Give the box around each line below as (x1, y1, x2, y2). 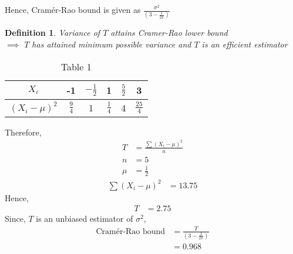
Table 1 (60, 59, 92, 73)
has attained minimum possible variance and (32, 38, 191, 50)
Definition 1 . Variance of (5, 26, 100, 39)
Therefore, (5, 126, 42, 138)
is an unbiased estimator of (36, 212, 133, 225)
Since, (5, 212, 26, 225)
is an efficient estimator (201, 38, 288, 50)
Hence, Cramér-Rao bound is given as (5, 4, 141, 15)
